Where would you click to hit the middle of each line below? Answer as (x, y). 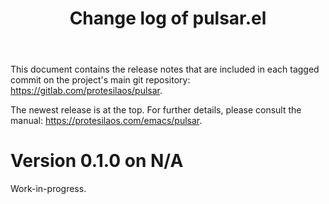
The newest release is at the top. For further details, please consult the (156, 110)
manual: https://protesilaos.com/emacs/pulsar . (106, 121)
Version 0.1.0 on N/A (97, 161)
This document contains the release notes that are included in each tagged (165, 69)
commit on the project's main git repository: (100, 80)
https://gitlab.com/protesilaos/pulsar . (86, 91)
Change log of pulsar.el (168, 18)
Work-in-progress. (48, 189)
